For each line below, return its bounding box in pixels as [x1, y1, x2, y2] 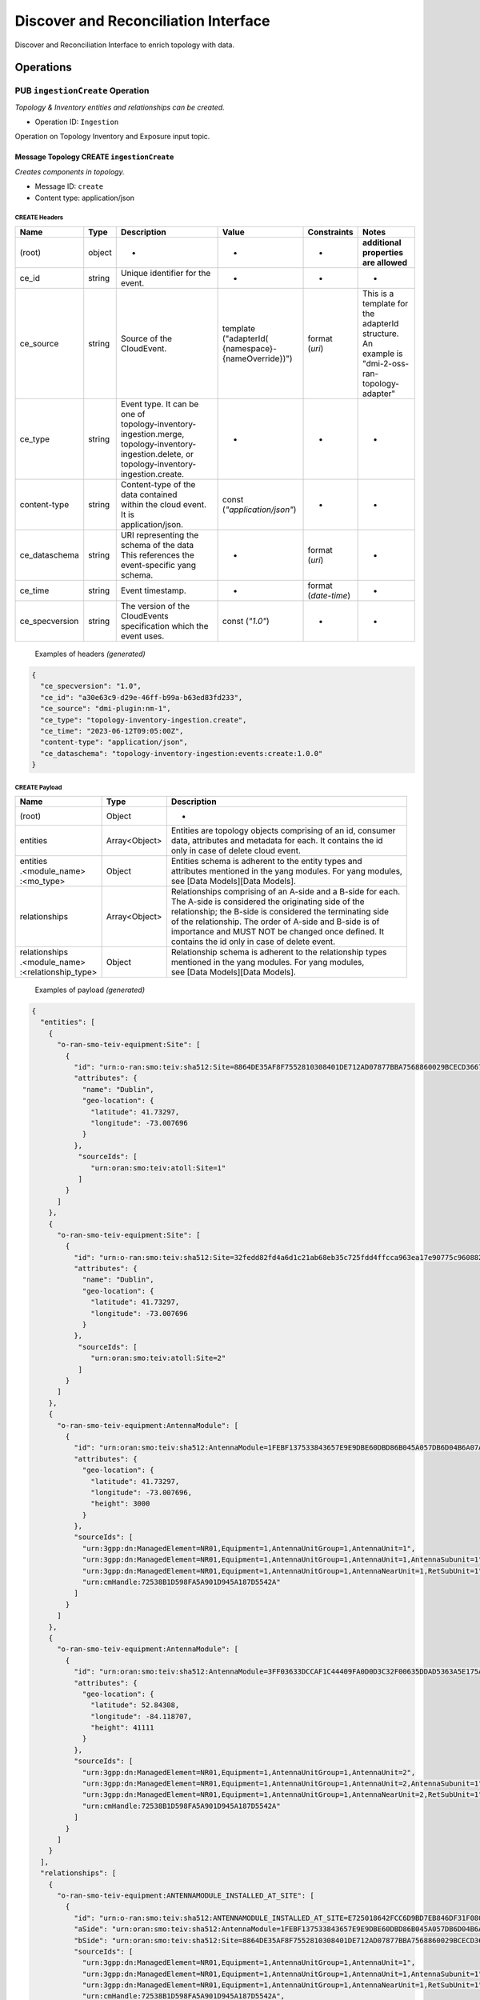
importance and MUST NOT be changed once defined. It [170, 926, 384, 938]
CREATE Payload [14, 783, 62, 791]
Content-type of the [120, 479, 196, 490]
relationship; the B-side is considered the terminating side [170, 906, 390, 918]
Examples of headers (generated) [34, 649, 146, 659]
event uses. [120, 630, 165, 642]
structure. [362, 328, 399, 339]
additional [362, 237, 402, 248]
